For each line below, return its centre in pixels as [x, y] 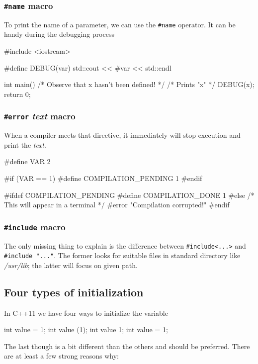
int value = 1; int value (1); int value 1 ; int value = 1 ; [86, 329]
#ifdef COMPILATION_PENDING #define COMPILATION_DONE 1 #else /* [129, 195]
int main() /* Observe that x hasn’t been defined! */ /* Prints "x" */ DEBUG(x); [129, 84]
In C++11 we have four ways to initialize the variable [86, 313]
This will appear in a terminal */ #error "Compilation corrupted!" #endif [117, 205]
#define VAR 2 [27, 161]
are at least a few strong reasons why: [61, 356]
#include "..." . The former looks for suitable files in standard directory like [122, 255]
